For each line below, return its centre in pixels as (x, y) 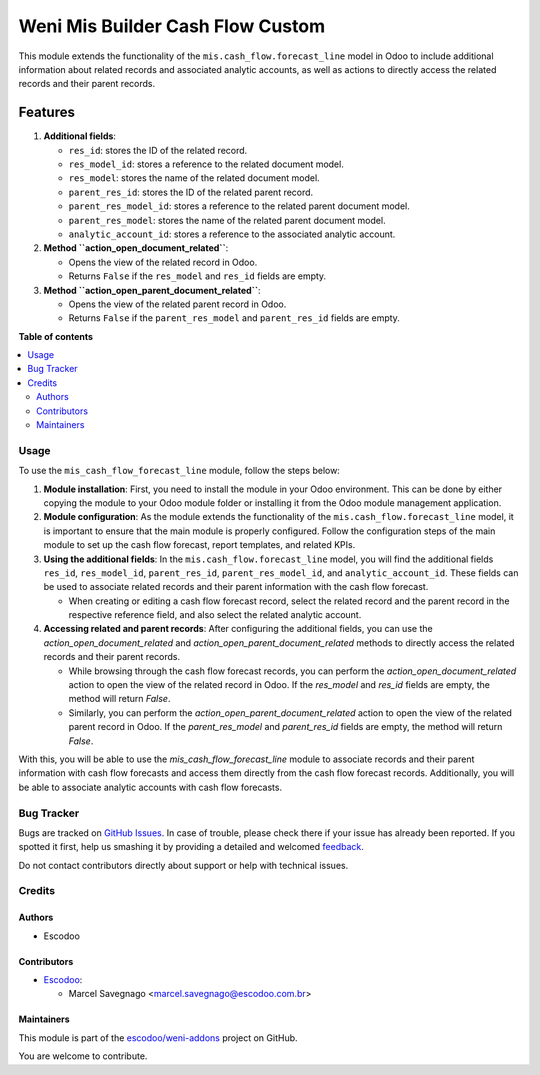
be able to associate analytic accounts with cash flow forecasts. (150, 787)
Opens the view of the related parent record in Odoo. (177, 304)
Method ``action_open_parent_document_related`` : (152, 290)
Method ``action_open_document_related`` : (136, 248)
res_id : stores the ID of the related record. (158, 150)
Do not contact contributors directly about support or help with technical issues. (183, 865)
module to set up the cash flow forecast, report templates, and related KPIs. (199, 545)
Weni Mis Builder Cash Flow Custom (171, 26)
